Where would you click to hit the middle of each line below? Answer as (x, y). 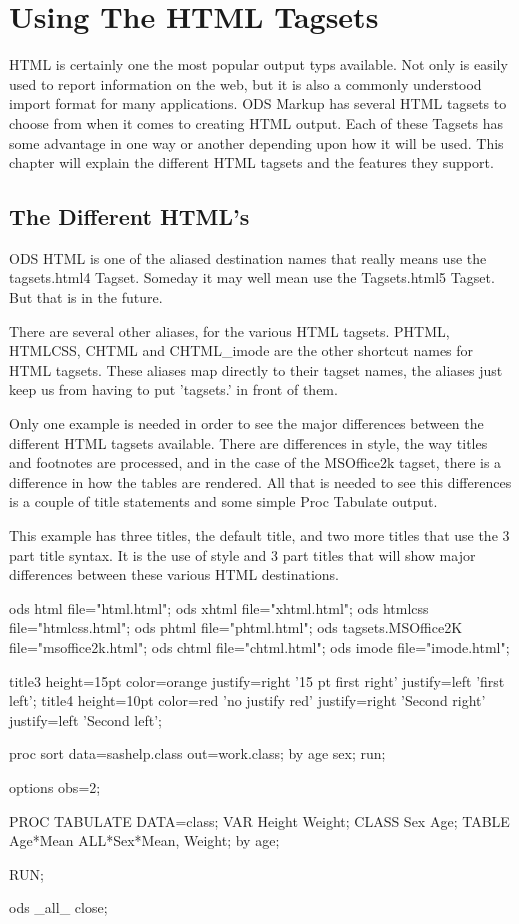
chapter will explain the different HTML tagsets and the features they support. (251, 162)
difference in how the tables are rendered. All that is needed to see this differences (260, 481)
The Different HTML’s (129, 216)
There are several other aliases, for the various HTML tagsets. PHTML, (229, 330)
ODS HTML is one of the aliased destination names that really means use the (248, 257)
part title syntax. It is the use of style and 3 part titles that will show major (242, 554)
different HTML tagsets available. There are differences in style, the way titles (248, 442)
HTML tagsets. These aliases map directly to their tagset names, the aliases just (256, 369)
